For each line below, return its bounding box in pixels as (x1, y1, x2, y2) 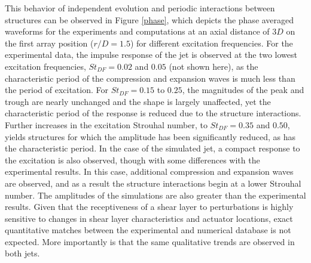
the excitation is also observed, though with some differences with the (5, 153, 260, 166)
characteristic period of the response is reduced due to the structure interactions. (5, 107, 301, 119)
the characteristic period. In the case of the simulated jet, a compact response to (5, 142, 300, 154)
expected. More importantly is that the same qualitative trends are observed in (5, 235, 295, 247)
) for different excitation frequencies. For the (130, 36, 293, 49)
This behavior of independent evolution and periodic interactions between (5, 2, 275, 14)
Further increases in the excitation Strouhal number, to (5, 118, 208, 131)
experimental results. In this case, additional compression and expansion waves (5, 165, 294, 178)
